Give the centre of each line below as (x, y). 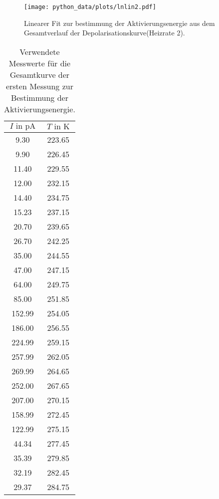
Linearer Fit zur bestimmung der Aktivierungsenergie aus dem (119, 23)
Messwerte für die (40, 63)
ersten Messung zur (39, 86)
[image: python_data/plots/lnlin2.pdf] (90, 7)
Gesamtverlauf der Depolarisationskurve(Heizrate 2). (105, 33)
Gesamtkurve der (40, 74)
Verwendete (40, 51)
